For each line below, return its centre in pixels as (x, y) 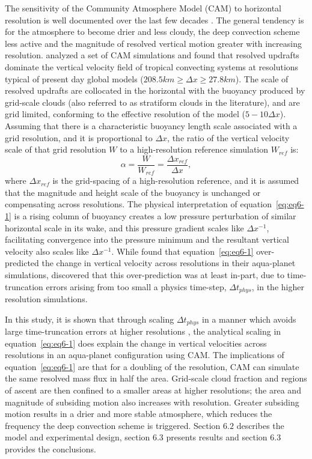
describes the (260, 425)
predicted (22, 263)
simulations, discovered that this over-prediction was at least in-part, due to (145, 274)
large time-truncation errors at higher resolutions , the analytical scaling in (143, 331)
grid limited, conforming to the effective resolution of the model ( (125, 114)
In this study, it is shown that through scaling (90, 319)
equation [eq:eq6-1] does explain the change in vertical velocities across (136, 343)
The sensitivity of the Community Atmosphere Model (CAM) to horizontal (143, 8)
